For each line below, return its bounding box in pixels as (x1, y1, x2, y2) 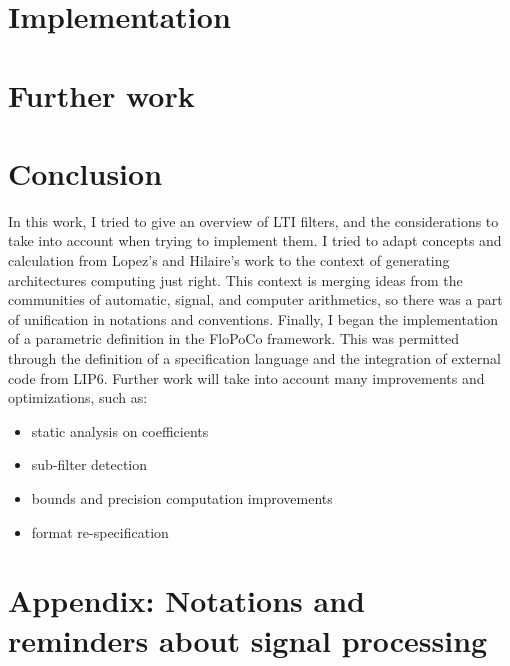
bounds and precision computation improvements (31, 488, 333, 508)
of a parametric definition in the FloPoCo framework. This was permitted (8, 328, 460, 349)
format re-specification (31, 521, 169, 542)
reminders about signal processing (8, 619, 488, 660)
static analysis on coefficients (31, 420, 209, 441)
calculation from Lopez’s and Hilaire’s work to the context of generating (8, 250, 450, 271)
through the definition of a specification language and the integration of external (8, 348, 501, 369)
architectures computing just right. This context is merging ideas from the (8, 269, 463, 290)
